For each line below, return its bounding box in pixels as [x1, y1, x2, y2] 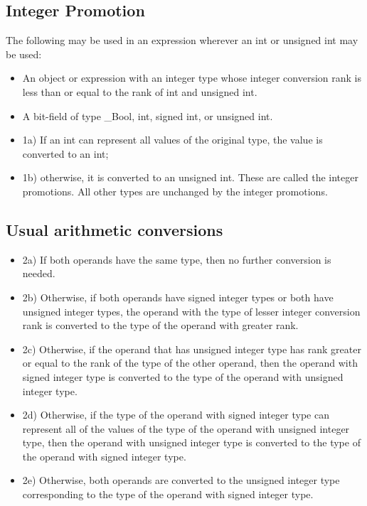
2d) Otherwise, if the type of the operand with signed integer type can [22, 407, 329, 422]
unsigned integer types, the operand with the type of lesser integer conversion [22, 303, 361, 318]
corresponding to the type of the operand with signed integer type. [22, 487, 314, 502]
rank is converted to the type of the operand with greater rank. [22, 318, 299, 333]
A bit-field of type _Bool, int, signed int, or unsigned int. [22, 108, 273, 123]
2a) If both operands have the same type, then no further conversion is [22, 252, 331, 267]
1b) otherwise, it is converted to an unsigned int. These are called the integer [22, 170, 358, 185]
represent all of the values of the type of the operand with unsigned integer [22, 421, 350, 436]
